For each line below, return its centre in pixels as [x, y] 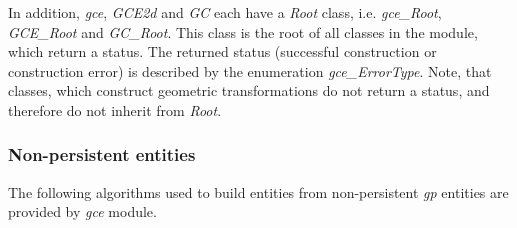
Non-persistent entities [102, 154]
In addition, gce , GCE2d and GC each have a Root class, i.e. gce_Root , [225, 12]
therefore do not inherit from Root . [115, 109]
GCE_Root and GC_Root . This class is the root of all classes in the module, [243, 31]
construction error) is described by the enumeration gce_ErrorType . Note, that [250, 70]
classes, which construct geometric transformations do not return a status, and [249, 90]
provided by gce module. [82, 211]
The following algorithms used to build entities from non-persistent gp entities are [258, 191]
